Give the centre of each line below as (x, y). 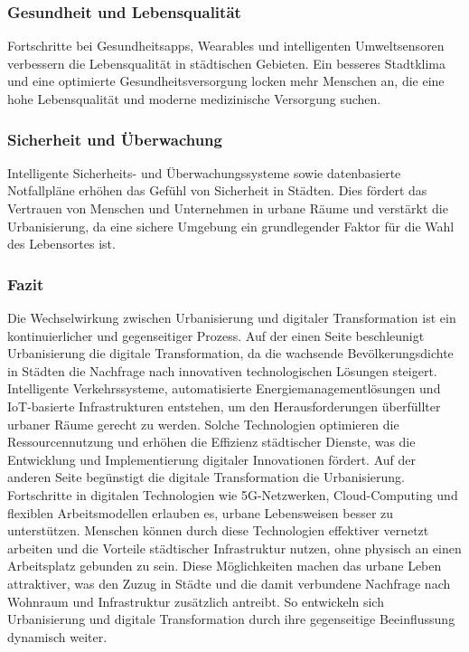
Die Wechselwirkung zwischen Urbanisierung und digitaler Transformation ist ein (232, 317)
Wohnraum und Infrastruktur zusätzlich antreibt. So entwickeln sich (196, 601)
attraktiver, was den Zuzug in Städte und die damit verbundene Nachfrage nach (229, 583)
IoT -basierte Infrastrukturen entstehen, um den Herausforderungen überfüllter (224, 406)
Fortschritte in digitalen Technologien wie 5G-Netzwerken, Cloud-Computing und (233, 494)
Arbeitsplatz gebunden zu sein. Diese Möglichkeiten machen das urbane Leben (225, 566)
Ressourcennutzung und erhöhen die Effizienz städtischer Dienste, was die (211, 442)
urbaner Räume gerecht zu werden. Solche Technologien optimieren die (203, 424)
